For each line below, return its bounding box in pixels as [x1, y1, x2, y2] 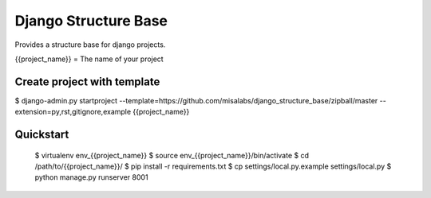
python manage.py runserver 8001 [34, 173, 148, 182]
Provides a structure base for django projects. [14, 40, 166, 49]
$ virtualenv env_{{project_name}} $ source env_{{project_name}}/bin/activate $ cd [34, 150, 309, 160]
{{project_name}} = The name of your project [14, 54, 164, 64]
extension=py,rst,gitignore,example [14, 107, 132, 117]
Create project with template [14, 75, 160, 88]
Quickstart [14, 128, 69, 142]
